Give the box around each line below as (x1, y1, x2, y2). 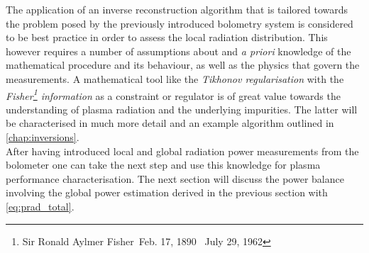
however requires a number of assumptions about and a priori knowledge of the (6, 43, 351, 58)
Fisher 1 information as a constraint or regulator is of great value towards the (6, 86, 341, 103)
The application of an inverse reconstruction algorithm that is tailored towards (6, 2, 348, 16)
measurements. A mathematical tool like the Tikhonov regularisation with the (6, 71, 344, 86)
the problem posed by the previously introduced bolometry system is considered (6, 16, 353, 30)
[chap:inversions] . (6, 130, 79, 144)
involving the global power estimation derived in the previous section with (6, 185, 328, 200)
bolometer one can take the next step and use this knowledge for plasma (6, 157, 321, 172)
